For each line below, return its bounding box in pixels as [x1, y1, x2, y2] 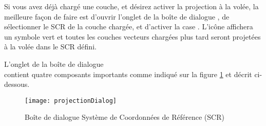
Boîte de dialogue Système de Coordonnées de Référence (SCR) [25, 112, 224, 122]
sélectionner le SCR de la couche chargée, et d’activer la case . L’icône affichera [4, 21, 253, 32]
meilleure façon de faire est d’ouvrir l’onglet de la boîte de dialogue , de [4, 11, 230, 22]
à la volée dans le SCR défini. [4, 41, 97, 52]
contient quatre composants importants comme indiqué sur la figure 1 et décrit [4, 68, 252, 79]
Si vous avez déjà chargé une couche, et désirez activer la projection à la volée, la [4, 1, 259, 11]
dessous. [4, 79, 30, 89]
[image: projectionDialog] [25, 97, 117, 104]
